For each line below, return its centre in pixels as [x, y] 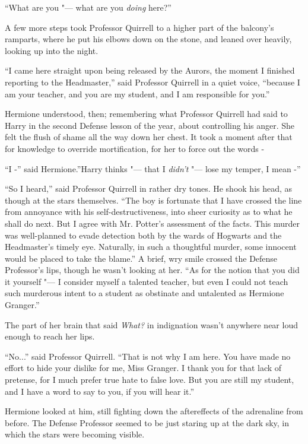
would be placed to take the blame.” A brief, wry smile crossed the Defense [141, 258]
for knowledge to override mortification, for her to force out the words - [135, 148]
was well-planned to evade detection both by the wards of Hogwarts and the [143, 235]
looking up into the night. [52, 50]
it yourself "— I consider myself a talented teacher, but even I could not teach [147, 281]
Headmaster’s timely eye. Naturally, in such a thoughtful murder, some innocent [151, 247]
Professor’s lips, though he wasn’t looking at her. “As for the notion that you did [152, 270]
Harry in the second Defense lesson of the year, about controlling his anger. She [150, 125]
